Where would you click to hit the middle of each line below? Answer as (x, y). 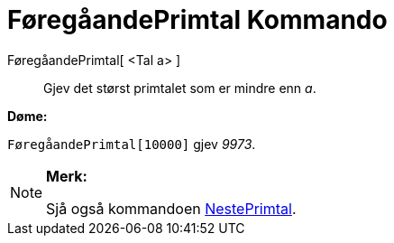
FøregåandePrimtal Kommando (197, 20)
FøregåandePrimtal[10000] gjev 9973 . (132, 144)
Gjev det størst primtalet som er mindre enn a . (180, 88)
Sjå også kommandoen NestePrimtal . (171, 208)
